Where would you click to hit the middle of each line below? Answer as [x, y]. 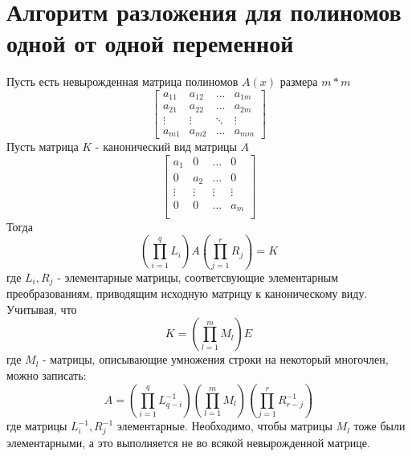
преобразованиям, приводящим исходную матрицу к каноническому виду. [187, 293]
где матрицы [37, 426]
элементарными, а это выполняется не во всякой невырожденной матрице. [188, 443]
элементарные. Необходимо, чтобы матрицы [224, 426]
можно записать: [47, 375]
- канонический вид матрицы [166, 147]
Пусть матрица [43, 147]
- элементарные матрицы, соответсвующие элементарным [198, 277]
